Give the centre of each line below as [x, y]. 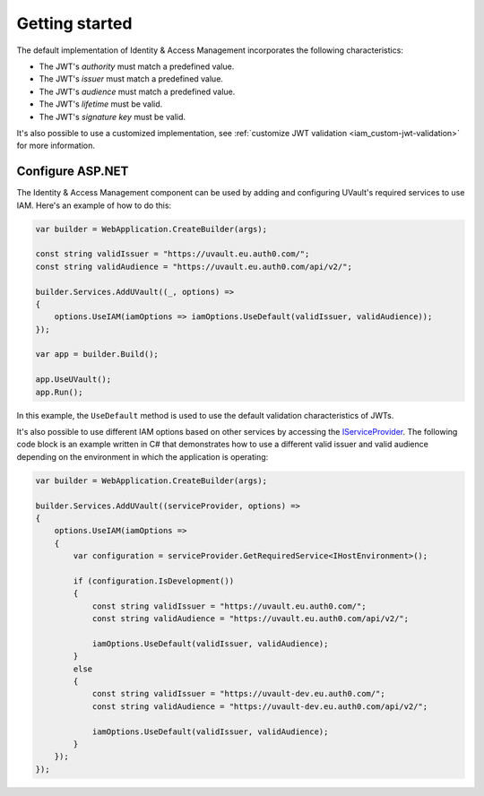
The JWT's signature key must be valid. [112, 117]
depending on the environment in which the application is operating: [143, 456]
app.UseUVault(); [73, 380]
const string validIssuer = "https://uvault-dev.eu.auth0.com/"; [238, 694]
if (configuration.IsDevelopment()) [154, 581]
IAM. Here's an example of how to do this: [94, 205]
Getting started [74, 23]
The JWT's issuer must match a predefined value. [131, 79]
